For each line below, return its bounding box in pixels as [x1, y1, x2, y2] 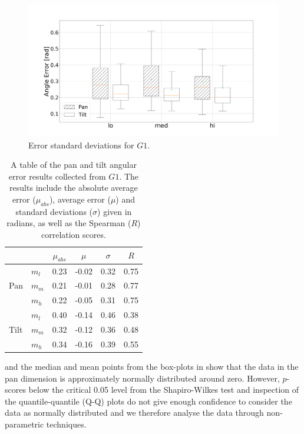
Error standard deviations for [28, 138, 134, 151]
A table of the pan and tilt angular [10, 158, 137, 171]
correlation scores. [41, 228, 106, 240]
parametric [5, 418, 44, 430]
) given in [97, 205, 132, 217]
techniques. [46, 418, 87, 430]
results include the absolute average [9, 181, 138, 194]
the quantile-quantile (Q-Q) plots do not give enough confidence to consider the [5, 395, 292, 407]
